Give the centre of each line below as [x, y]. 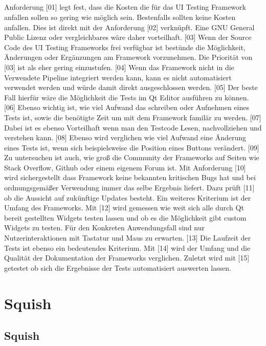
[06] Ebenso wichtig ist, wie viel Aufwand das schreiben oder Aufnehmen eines [127, 107]
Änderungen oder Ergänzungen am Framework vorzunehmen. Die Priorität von [128, 57]
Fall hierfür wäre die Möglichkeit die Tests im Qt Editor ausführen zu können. [127, 97]
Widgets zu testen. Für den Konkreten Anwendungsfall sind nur [104, 228]
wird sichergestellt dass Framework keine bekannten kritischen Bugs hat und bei [130, 177]
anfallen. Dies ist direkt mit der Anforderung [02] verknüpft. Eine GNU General [129, 27]
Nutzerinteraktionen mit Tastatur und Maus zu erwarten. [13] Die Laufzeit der [128, 238]
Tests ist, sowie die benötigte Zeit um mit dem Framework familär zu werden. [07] [133, 117]
